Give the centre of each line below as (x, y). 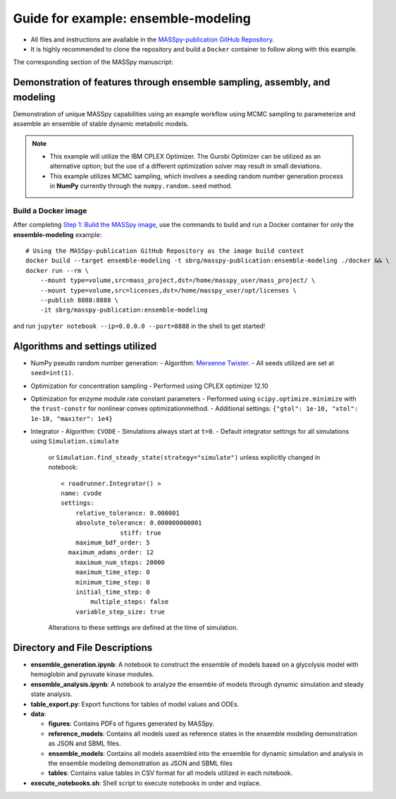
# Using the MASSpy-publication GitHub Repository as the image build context (165, 251)
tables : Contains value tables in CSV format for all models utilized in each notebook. (171, 773)
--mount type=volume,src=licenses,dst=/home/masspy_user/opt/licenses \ (168, 290)
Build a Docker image (50, 210)
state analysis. (51, 694)
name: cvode (81, 493)
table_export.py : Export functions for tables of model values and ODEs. (135, 704)
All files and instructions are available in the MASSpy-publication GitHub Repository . (153, 39)
